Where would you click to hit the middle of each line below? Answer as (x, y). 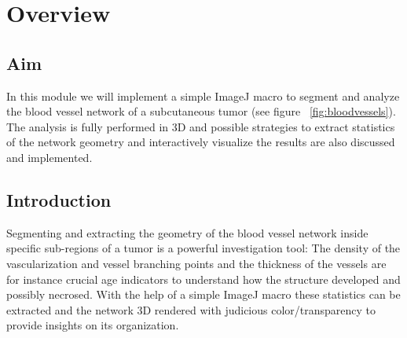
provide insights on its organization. (93, 325)
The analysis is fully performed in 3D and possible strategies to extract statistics (201, 126)
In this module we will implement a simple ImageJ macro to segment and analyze (203, 96)
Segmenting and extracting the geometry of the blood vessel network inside (187, 232)
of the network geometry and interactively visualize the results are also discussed (201, 142)
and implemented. (49, 157)
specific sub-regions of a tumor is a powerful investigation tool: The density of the (203, 248)
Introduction (59, 199)
